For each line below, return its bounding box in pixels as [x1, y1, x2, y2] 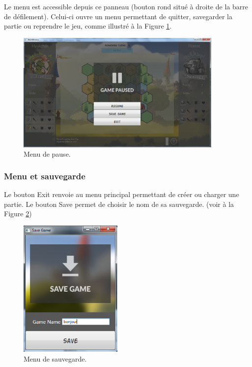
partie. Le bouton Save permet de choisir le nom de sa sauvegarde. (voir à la [4, 199, 234, 209]
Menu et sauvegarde [4, 169, 85, 182]
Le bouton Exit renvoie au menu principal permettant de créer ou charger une [4, 189, 239, 199]
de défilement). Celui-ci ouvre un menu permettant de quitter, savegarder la [4, 11, 232, 21]
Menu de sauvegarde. [24, 353, 87, 364]
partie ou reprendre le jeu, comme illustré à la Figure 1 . [4, 21, 172, 31]
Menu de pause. [24, 149, 71, 159]
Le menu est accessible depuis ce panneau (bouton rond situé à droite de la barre [4, 1, 248, 11]
